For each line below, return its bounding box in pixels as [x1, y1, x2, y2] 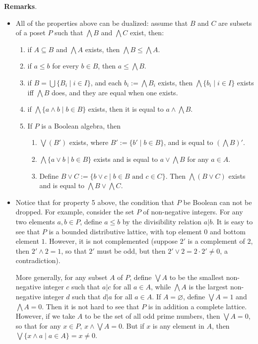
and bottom [209, 226, 246, 236]
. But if [122, 320, 144, 331]
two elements [15, 216, 55, 226]
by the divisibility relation [122, 216, 202, 226]
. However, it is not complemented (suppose [45, 236, 178, 246]
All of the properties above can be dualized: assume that [15, 17, 188, 28]
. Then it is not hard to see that [42, 301, 139, 311]
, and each [90, 77, 122, 87]
